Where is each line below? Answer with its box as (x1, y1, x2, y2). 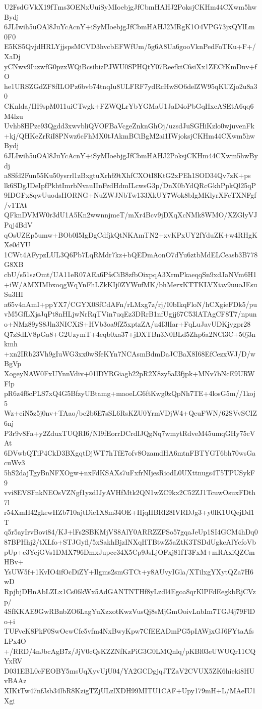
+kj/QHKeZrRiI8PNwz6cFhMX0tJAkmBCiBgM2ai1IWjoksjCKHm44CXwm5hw (4, 130, 255, 141)
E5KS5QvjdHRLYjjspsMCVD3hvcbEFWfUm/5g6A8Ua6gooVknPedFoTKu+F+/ (4, 41, 256, 52)
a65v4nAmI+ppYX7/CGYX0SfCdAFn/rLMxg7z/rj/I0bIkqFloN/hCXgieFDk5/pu (4, 298, 257, 309)
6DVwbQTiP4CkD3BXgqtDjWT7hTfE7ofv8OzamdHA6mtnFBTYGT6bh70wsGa (4, 447, 256, 458)
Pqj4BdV (4, 219, 33, 230)
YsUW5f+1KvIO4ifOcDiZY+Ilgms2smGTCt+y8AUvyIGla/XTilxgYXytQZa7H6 (4, 566, 253, 577)
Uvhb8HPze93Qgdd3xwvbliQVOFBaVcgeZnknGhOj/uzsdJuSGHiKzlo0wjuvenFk (4, 120, 254, 131)
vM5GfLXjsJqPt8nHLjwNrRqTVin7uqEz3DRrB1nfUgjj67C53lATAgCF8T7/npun (4, 308, 257, 319)
